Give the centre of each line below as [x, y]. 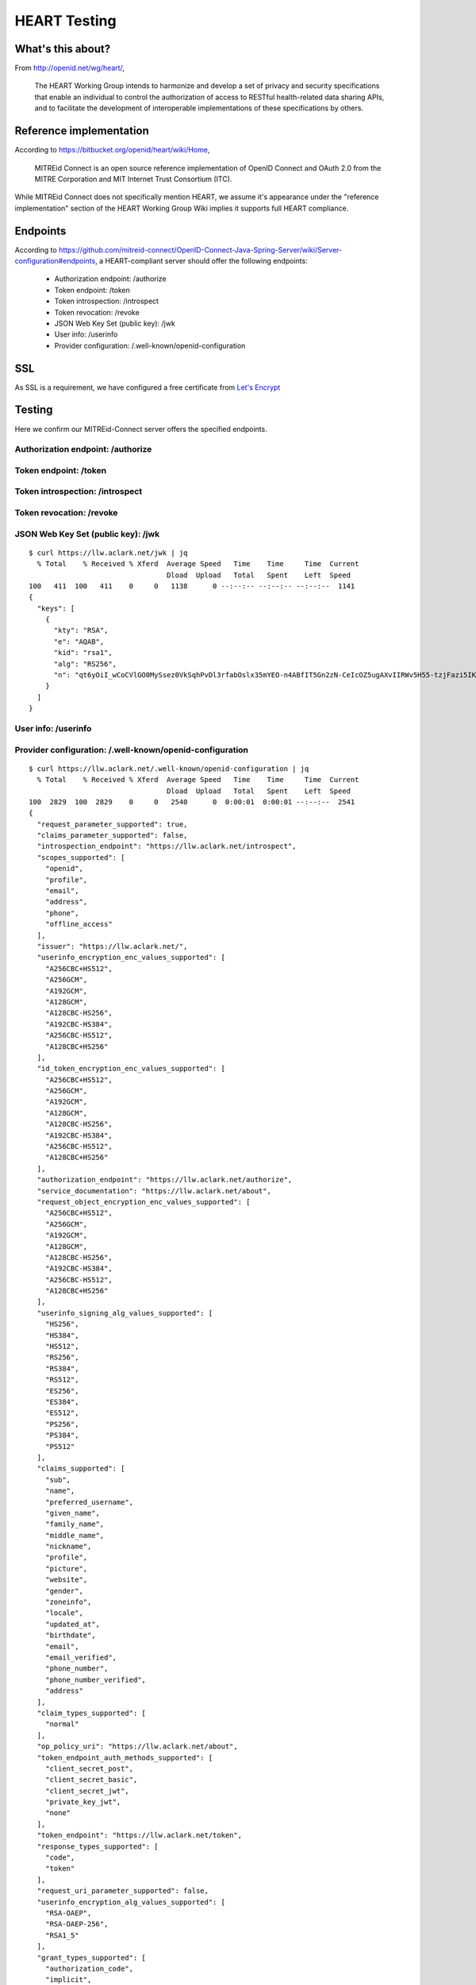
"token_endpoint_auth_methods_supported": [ [125, 1758]
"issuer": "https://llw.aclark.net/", [112, 946]
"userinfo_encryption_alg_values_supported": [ [131, 1902]
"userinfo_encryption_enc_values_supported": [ [131, 958]
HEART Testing [65, 21]
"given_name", [73, 1513]
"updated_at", [73, 1624]
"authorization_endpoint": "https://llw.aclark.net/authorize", [165, 1180]
